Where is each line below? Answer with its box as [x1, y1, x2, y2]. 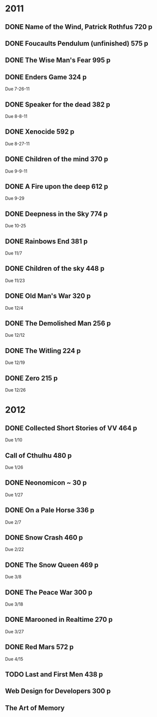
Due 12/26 [5, 387, 26, 393]
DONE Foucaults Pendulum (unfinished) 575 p [5, 39, 149, 47]
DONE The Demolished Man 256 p [5, 319, 111, 328]
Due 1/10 [5, 437, 23, 443]
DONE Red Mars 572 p [5, 643, 74, 651]
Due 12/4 [5, 305, 24, 311]
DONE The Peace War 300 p [5, 588, 93, 597]
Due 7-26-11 [5, 86, 30, 92]
